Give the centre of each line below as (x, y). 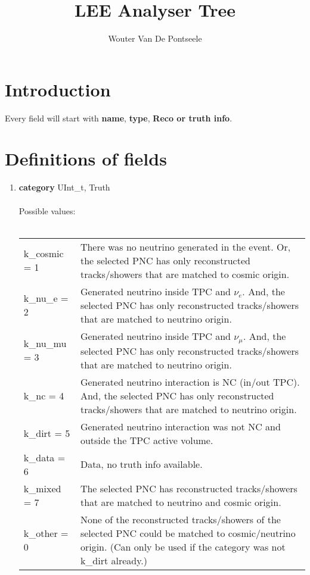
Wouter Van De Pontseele (155, 38)
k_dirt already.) (114, 560)
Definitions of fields (86, 159)
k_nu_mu (45, 343)
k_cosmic (44, 254)
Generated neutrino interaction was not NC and (180, 426)
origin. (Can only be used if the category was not (183, 546)
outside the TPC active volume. (147, 440)
